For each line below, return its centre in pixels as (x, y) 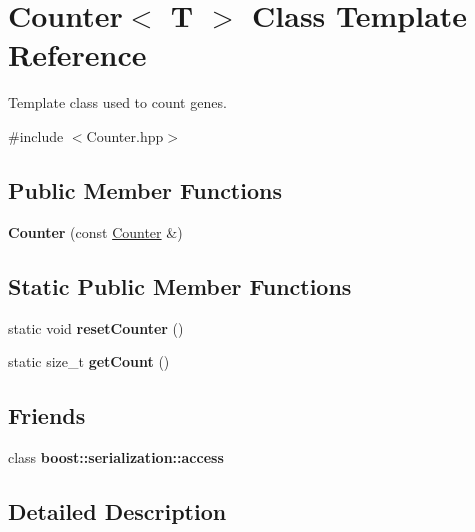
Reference (77, 54)
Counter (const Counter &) (95, 231)
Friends (47, 415)
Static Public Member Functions (180, 285)
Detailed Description (117, 510)
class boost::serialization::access (116, 456)
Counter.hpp (125, 135)
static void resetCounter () (96, 327)
